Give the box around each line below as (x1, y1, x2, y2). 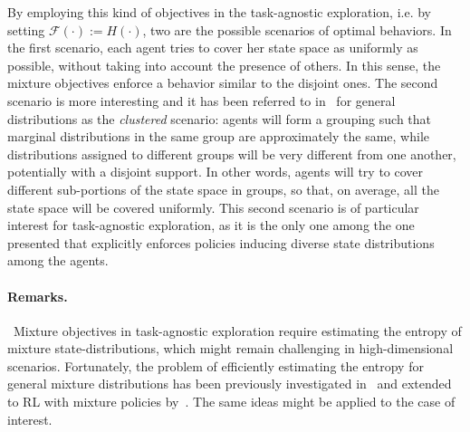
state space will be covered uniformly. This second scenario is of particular (7, 197, 419, 216)
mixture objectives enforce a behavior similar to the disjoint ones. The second (7, 73, 438, 92)
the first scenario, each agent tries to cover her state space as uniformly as (7, 38, 418, 57)
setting (7, 20, 45, 39)
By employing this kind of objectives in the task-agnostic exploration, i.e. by (7, 3, 432, 21)
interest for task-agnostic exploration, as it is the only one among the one (7, 216, 415, 235)
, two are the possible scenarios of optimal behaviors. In (142, 20, 452, 39)
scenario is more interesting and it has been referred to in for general (7, 91, 396, 110)
